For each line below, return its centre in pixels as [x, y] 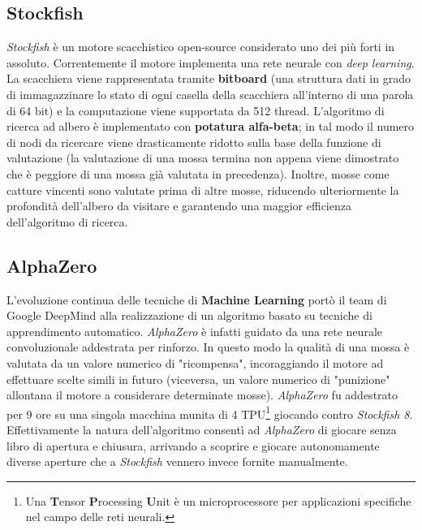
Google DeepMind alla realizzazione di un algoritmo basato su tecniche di [189, 315]
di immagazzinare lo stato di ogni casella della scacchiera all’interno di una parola [210, 94]
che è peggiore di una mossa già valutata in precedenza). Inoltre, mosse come [198, 173]
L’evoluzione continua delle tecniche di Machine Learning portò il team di [197, 299]
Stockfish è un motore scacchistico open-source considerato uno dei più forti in [201, 47]
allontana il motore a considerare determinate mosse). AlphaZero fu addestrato [202, 395]
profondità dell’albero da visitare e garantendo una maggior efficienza [179, 206]
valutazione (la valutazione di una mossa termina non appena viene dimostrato [203, 158]
